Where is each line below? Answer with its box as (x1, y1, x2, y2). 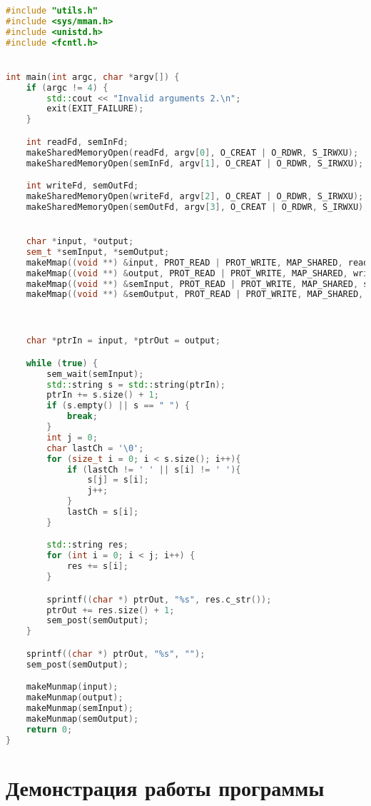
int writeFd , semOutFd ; (26, 181, 139, 191)
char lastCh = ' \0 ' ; (46, 443, 144, 453)
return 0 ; (26, 724, 73, 735)
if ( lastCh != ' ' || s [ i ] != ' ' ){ (66, 464, 241, 475)
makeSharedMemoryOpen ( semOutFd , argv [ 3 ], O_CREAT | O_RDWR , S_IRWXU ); (26, 201, 369, 212)
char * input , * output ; (26, 236, 134, 247)
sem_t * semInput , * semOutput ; (26, 246, 170, 257)
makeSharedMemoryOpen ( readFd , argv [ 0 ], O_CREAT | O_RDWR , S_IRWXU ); (26, 147, 359, 158)
